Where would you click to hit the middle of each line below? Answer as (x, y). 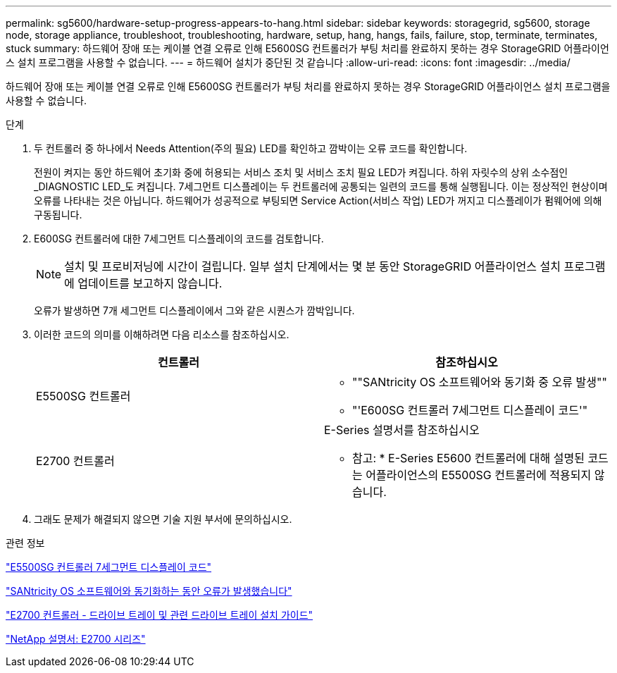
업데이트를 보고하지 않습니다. (150, 283)
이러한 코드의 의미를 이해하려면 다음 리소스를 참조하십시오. (162, 334)
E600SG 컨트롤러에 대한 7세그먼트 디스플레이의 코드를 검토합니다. (179, 239)
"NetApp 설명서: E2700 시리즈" (76, 639)
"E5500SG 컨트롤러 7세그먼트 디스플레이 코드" (109, 567)
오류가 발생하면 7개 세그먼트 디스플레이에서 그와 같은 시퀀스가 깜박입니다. (194, 310)
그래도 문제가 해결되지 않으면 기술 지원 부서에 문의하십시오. (163, 519)
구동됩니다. (58, 215)
